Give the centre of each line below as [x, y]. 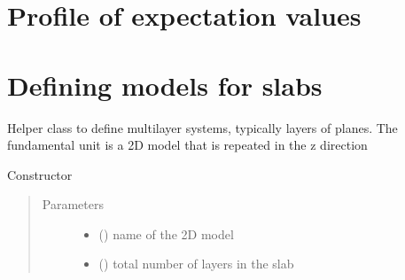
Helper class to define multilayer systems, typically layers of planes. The [202, 127]
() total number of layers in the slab [196, 264]
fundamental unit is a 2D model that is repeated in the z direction [187, 145]
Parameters [73, 204]
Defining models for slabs [165, 85]
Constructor [40, 174]
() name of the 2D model [166, 233]
